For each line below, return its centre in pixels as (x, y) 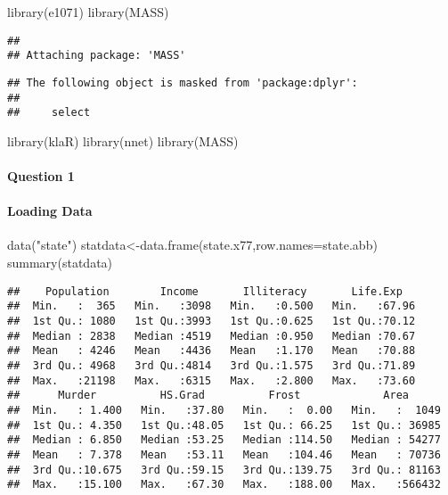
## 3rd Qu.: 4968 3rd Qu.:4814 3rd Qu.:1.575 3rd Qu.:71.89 (212, 365)
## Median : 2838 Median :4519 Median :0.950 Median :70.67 (212, 336)
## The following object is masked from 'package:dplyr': (183, 82)
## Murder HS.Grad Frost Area (208, 396)
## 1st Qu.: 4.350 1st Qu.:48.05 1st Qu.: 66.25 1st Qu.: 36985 (224, 425)
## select (49, 113)
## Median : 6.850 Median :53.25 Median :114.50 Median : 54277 (224, 440)
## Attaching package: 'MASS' (97, 56)
